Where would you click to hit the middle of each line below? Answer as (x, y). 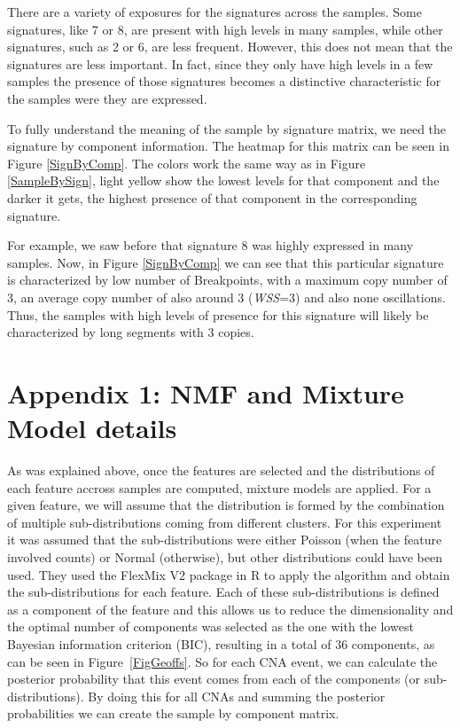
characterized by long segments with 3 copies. (131, 332)
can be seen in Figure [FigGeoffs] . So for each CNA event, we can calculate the (222, 661)
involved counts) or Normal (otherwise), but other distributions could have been (225, 556)
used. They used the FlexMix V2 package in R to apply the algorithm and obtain (229, 574)
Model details (92, 428)
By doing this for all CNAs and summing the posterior (237, 696)
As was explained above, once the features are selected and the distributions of (221, 470)
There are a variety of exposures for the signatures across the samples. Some (214, 12)
